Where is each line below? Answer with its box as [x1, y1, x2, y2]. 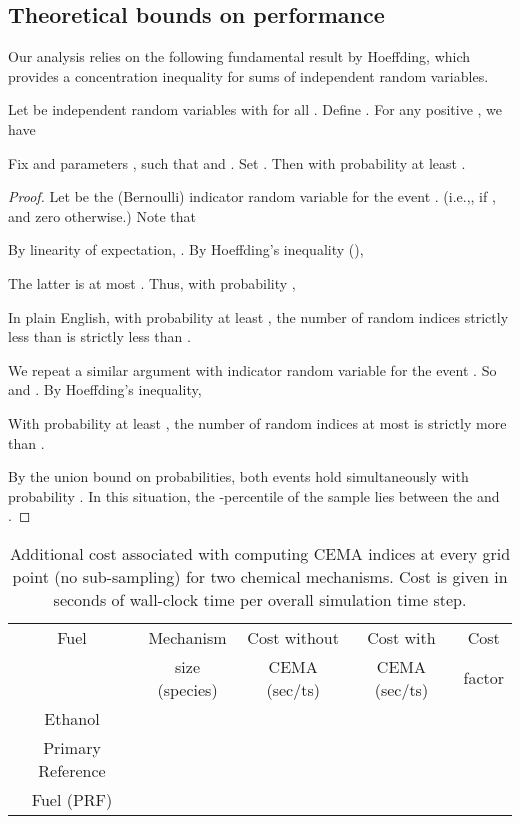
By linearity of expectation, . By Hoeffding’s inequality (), [8, 239, 364, 260]
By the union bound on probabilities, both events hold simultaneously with [8, 466, 469, 487]
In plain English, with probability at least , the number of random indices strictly [8, 306, 509, 327]
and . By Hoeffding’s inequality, [8, 379, 202, 400]
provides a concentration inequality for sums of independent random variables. [8, 65, 489, 86]
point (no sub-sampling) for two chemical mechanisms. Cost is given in [12, 564, 508, 588]
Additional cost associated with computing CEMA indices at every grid [9, 541, 511, 565]
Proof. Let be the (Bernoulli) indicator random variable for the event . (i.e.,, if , [8, 186, 496, 207]
